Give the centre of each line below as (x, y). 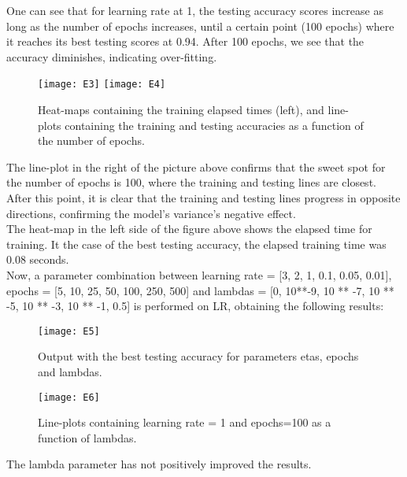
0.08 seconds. (38, 259)
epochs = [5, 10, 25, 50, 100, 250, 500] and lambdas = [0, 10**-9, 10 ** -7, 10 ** (200, 290)
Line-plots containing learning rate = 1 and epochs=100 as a (185, 422)
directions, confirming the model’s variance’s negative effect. (151, 213)
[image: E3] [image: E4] (102, 85)
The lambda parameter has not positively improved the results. (159, 464)
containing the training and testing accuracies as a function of (214, 125)
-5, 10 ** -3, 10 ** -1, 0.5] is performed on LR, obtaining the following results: (195, 306)
